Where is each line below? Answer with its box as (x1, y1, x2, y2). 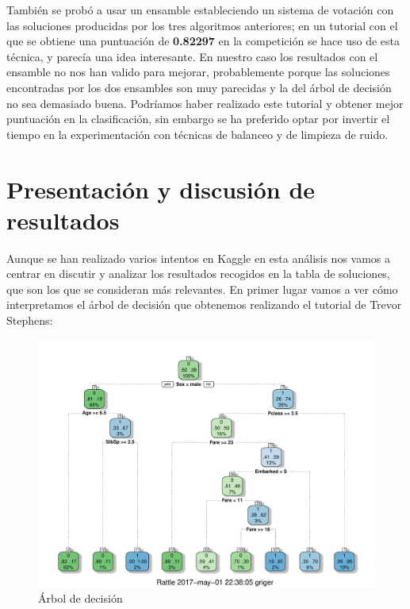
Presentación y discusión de (6, 172, 316, 205)
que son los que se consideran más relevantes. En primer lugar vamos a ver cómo (6, 280, 398, 297)
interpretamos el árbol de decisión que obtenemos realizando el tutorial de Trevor (6, 296, 402, 313)
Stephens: (6, 312, 53, 329)
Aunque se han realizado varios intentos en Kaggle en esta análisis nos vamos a (6, 249, 391, 266)
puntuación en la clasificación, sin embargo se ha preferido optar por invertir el (6, 110, 390, 127)
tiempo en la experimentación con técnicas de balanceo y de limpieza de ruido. (6, 125, 389, 142)
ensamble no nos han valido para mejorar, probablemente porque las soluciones (6, 64, 390, 80)
